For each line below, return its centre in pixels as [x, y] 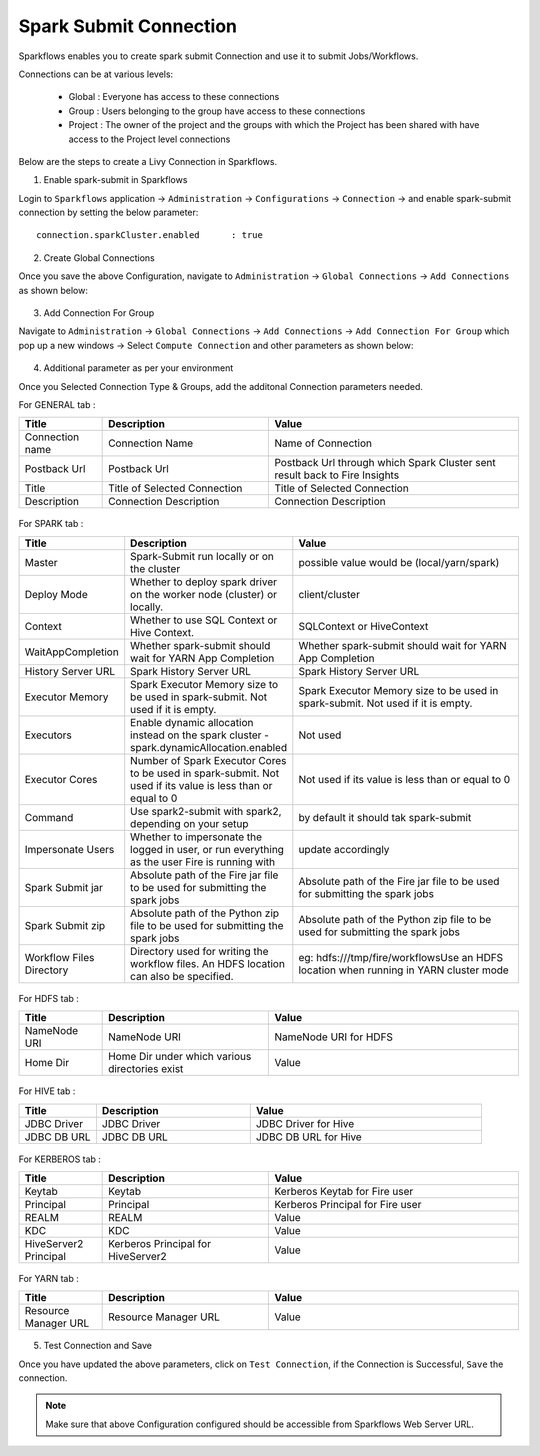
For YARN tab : [48, 1278]
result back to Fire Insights [337, 475]
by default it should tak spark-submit [385, 817]
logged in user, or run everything [207, 849]
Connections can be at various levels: [96, 74]
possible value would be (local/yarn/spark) [399, 562]
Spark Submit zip [65, 925]
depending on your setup [189, 823]
